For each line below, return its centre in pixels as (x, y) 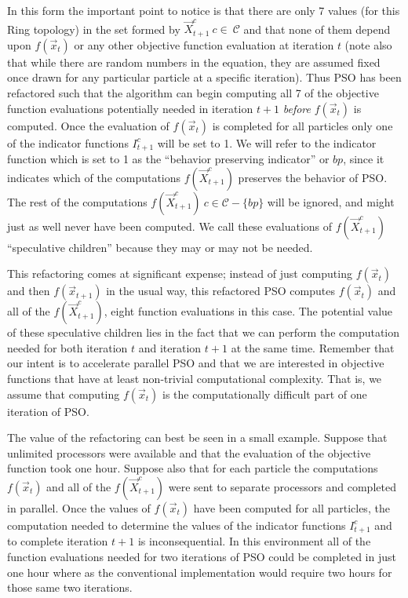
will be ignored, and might (331, 201)
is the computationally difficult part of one (265, 394)
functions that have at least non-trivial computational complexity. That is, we (195, 378)
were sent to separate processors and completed (282, 486)
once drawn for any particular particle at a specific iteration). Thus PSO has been (204, 77)
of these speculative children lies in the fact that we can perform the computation (204, 332)
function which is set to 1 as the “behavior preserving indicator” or (168, 159)
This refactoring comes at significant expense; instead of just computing (180, 273)
